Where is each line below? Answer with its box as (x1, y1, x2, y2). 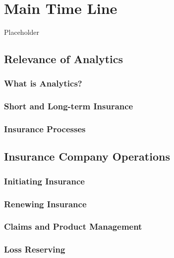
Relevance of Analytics (4, 51, 123, 67)
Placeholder (4, 27, 40, 37)
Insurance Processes (4, 123, 86, 135)
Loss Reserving (4, 243, 65, 256)
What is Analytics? (4, 77, 82, 89)
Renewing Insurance (4, 197, 87, 210)
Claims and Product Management (4, 220, 142, 233)
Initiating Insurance (4, 174, 85, 187)
